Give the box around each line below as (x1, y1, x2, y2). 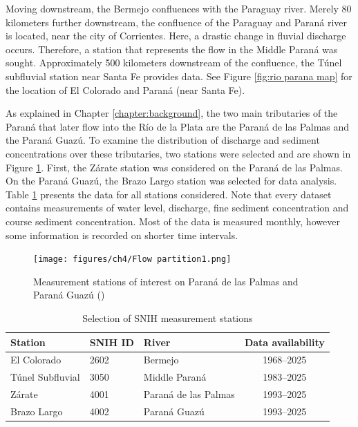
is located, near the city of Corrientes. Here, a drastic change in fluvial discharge (6, 28, 346, 43)
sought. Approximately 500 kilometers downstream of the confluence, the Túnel (6, 55, 342, 70)
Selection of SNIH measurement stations (82, 310, 253, 325)
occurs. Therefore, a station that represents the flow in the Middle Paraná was (6, 41, 338, 56)
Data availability (244, 334, 325, 349)
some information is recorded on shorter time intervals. (6, 227, 238, 242)
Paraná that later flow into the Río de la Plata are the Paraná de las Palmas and (6, 119, 350, 133)
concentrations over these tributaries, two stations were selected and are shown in (6, 146, 351, 160)
